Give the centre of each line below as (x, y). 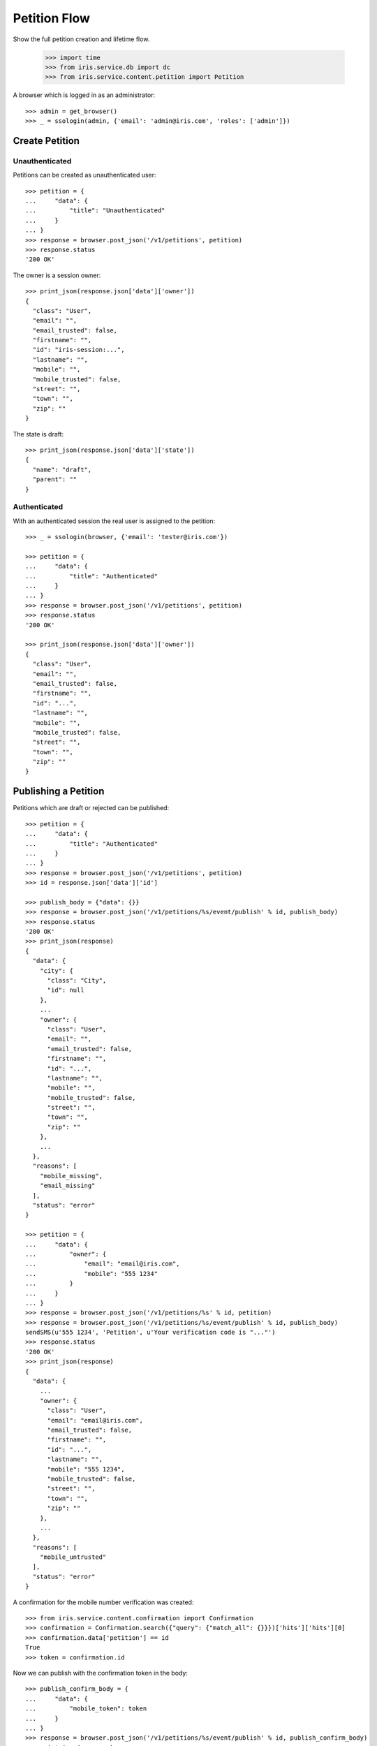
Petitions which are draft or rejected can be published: (91, 808)
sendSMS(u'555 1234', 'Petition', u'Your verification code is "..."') (150, 1333)
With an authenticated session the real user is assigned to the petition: (114, 521)
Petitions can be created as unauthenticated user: (84, 175)
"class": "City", (77, 981)
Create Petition (46, 141)
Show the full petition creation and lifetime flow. (81, 39)
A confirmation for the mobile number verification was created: (103, 1602)
